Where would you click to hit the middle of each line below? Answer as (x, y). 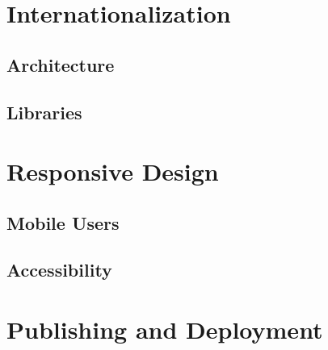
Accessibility (59, 270)
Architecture (61, 64)
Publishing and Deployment (165, 329)
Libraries (44, 112)
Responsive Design (113, 171)
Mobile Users (63, 222)
